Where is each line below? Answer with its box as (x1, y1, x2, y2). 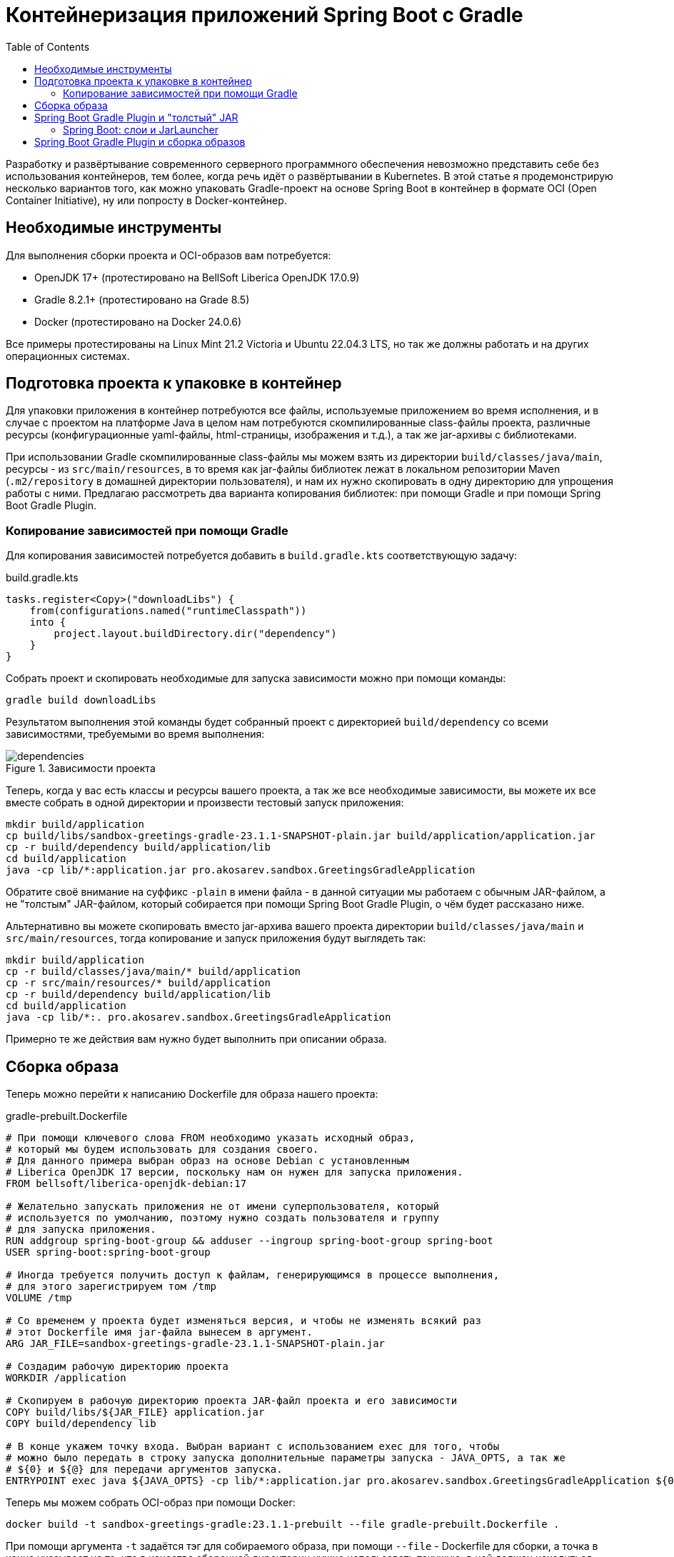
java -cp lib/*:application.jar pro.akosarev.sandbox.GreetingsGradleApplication (6, 864, 476, 876)
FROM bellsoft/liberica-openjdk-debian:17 (6, 1178, 247, 1190)
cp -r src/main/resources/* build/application (6, 977, 271, 989)
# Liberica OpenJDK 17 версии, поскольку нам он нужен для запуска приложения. (6, 1166, 463, 1178)
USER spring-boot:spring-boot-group (6, 1246, 211, 1258)
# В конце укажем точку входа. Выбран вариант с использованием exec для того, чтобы (6, 1441, 500, 1453)
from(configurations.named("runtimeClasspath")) (29, 605, 307, 617)
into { (29, 616, 66, 629)
